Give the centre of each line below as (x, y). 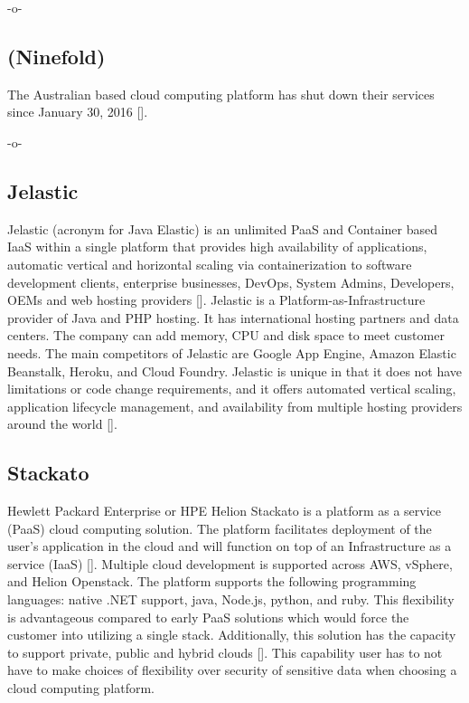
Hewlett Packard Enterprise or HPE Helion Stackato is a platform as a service (225, 511)
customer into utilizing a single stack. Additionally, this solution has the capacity (232, 635)
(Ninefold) (56, 56)
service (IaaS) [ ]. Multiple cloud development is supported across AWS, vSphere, (230, 563)
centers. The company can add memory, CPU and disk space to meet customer (226, 335)
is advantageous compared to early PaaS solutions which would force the (208, 617)
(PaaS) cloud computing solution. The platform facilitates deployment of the (220, 528)
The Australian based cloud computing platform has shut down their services (221, 94)
